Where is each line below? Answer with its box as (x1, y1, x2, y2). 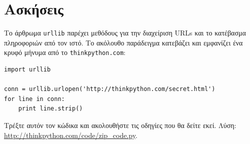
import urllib (4, 66, 51, 73)
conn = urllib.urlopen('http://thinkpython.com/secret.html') (4, 85, 215, 93)
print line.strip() (18, 105, 83, 112)
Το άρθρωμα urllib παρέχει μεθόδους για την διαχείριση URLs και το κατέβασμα (4, 27, 246, 38)
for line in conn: (4, 95, 65, 102)
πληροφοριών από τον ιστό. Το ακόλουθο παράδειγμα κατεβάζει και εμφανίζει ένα (4, 37, 243, 47)
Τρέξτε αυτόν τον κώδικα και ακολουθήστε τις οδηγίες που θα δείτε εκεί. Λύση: (4, 120, 236, 130)
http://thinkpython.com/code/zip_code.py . (4, 129, 137, 140)
